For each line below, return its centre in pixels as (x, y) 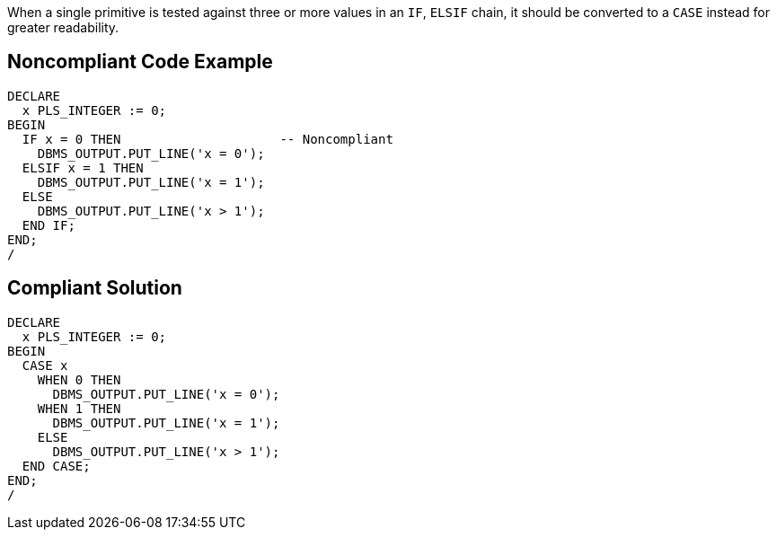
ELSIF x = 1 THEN (83, 167)
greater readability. (63, 27)
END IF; (49, 225)
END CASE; (56, 466)
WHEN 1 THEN (79, 408)
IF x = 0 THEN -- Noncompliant (207, 139)
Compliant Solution (95, 288)
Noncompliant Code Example (140, 62)
